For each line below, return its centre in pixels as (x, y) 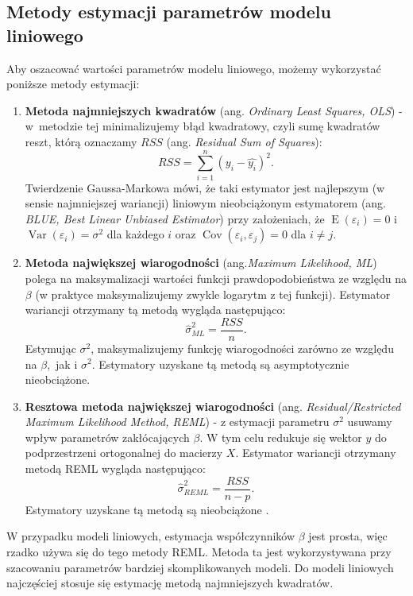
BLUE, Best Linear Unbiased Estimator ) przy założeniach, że (175, 218)
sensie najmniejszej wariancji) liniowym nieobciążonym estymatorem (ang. (205, 203)
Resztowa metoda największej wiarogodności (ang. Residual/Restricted (213, 406)
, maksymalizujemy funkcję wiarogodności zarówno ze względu (242, 348)
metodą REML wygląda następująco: (115, 468)
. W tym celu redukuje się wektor (281, 437)
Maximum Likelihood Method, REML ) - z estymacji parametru (177, 422)
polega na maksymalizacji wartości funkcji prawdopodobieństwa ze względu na (216, 279)
